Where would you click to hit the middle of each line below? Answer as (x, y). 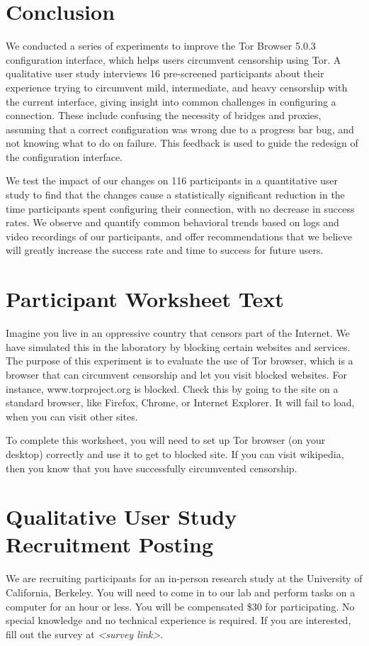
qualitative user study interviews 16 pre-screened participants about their (165, 73)
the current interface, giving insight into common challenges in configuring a (171, 101)
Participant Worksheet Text (145, 299)
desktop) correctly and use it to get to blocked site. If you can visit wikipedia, (175, 453)
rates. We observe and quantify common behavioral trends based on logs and (172, 222)
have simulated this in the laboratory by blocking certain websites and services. (178, 346)
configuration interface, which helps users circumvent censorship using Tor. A (174, 59)
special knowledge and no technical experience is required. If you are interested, (178, 620)
